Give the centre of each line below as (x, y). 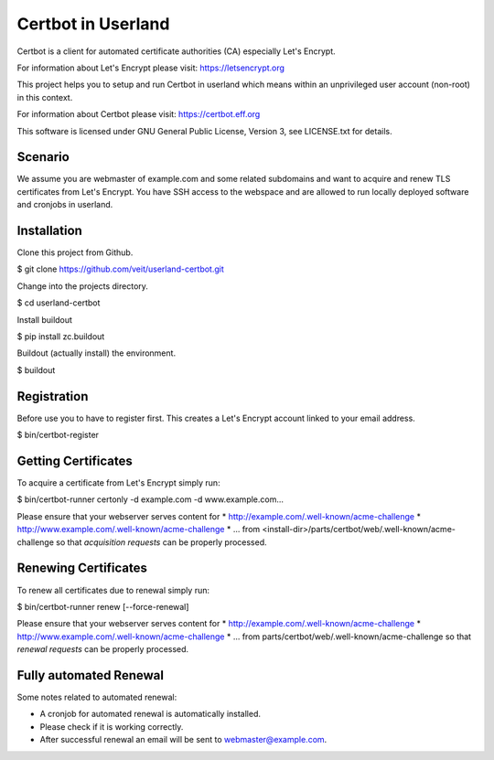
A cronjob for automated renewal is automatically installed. (150, 714)
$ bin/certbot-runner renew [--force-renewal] (103, 606)
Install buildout (45, 319)
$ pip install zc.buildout (61, 337)
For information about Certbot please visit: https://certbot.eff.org (139, 114)
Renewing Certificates (82, 568)
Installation (49, 230)
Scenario (43, 157)
